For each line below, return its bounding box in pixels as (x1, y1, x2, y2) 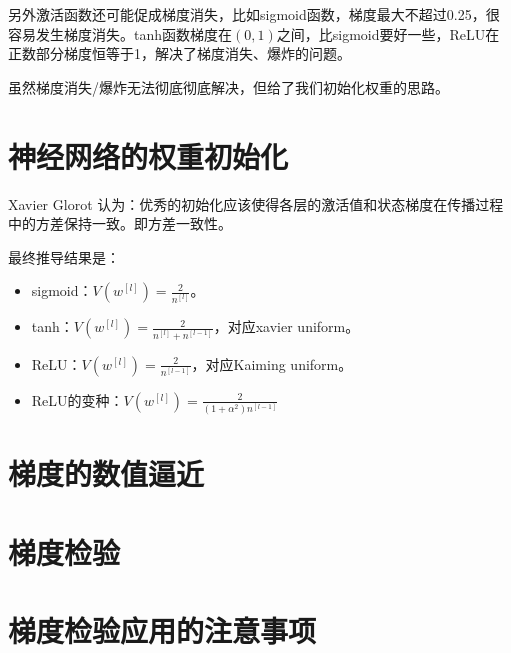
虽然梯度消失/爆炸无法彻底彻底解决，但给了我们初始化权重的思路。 (8, 76, 449, 97)
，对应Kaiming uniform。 (191, 353, 353, 374)
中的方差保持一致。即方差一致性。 (8, 213, 232, 234)
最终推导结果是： (8, 246, 120, 267)
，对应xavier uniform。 (213, 316, 360, 337)
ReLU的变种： (31, 389, 124, 410)
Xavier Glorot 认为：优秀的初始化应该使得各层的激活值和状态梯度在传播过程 (8, 193, 504, 214)
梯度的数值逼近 (8, 453, 205, 494)
